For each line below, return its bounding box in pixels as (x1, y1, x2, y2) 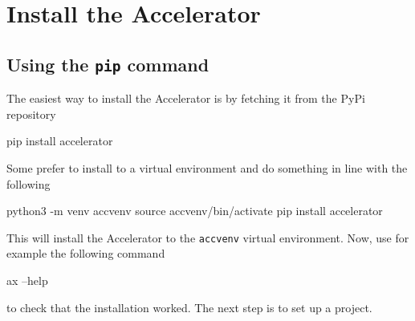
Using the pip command (6, 51, 210, 76)
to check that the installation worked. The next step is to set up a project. (6, 299, 372, 315)
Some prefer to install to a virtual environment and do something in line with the (6, 159, 408, 176)
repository (6, 105, 56, 122)
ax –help (6, 271, 48, 288)
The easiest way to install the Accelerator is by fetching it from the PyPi (6, 90, 365, 107)
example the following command (6, 245, 165, 262)
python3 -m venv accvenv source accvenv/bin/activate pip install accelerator (6, 202, 383, 219)
